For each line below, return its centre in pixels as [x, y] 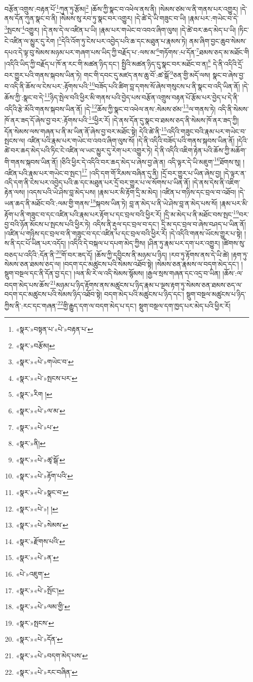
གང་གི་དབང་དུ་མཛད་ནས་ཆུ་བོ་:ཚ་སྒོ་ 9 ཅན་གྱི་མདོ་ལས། [147, 74]
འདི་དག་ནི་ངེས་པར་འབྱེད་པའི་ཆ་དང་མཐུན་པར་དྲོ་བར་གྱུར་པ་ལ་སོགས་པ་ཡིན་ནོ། [97, 182]
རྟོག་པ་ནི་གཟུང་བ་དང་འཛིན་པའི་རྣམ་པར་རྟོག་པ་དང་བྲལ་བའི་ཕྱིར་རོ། [83, 214]
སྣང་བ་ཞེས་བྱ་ [228, 75]
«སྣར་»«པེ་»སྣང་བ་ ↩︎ [42, 492]
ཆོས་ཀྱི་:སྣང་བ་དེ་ [25, 97]
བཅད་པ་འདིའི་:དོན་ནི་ [30, 254]
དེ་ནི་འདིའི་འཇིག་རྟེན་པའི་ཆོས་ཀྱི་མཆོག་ [201, 150]
